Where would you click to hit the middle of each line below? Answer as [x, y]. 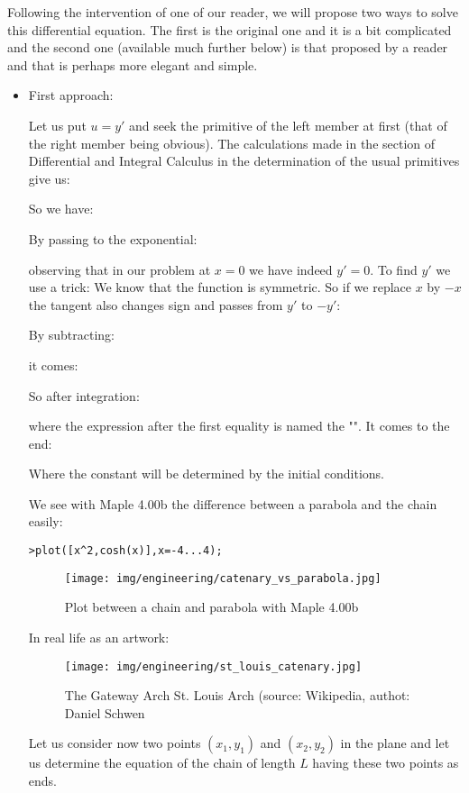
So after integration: [84, 395]
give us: [49, 178]
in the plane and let [395, 743]
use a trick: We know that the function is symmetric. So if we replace [220, 287]
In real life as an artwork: [99, 637]
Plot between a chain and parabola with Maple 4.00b [212, 607]
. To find [394, 269]
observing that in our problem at [120, 269]
